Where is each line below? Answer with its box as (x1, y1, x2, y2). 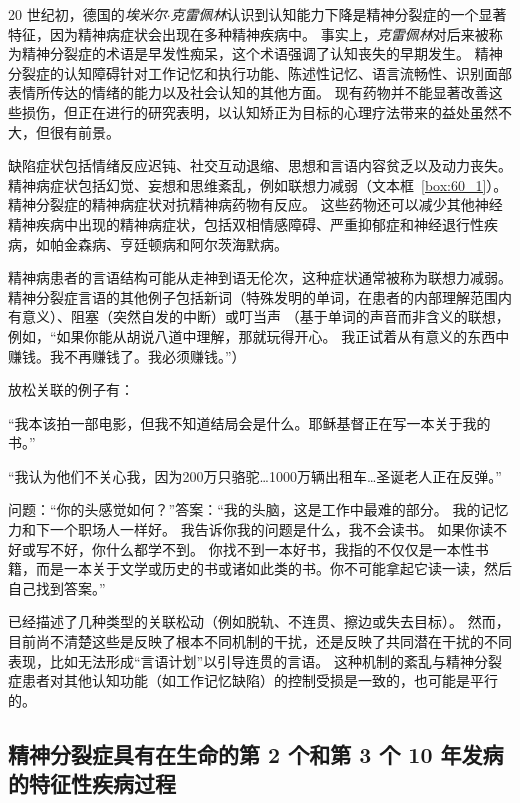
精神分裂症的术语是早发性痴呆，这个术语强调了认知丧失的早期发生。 (21, 43, 470, 64)
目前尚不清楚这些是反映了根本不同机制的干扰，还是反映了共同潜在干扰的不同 (8, 631, 512, 652)
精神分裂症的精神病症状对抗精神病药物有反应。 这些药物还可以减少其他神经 (8, 194, 503, 215)
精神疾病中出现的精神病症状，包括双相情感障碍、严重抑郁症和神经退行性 (8, 213, 484, 234)
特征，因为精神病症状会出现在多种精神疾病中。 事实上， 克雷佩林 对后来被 (8, 23, 489, 44)
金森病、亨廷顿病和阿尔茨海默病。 (63, 233, 288, 254)
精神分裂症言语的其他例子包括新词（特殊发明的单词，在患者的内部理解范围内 (8, 286, 512, 307)
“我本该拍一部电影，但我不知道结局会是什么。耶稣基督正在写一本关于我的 (8, 412, 491, 433)
